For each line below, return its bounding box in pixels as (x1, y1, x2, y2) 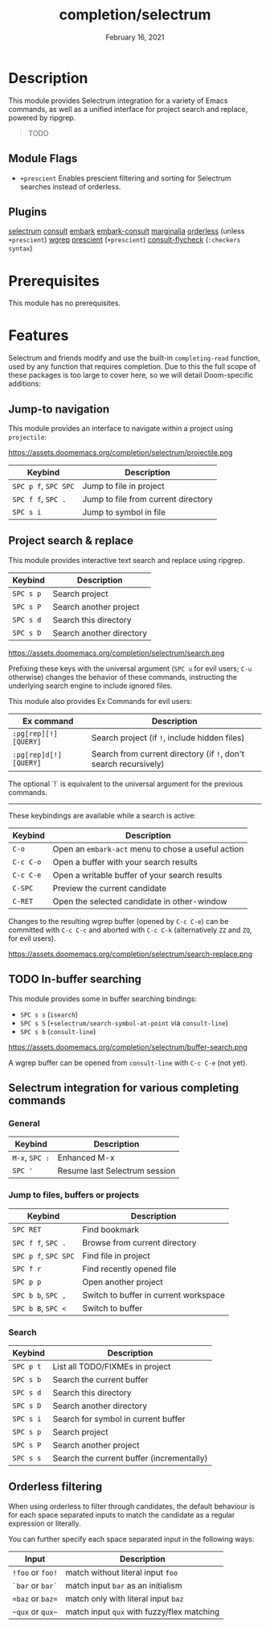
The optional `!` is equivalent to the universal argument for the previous (8, 779, 243, 789)
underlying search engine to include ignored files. (8, 681, 173, 690)
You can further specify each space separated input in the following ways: (8, 1534, 255, 1543)
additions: (8, 379, 42, 388)
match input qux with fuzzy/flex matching (65, 1605, 220, 1617)
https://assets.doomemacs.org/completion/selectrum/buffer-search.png (8, 1042, 247, 1052)
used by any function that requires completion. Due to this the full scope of (8, 362, 257, 371)
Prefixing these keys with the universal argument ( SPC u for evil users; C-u (8, 663, 252, 673)
